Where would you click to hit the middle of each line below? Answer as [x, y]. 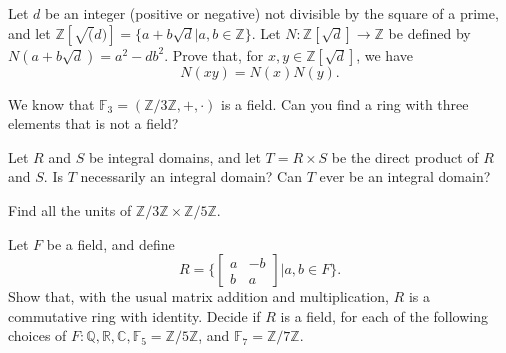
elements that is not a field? [93, 123]
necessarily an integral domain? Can [191, 176]
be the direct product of [405, 156]
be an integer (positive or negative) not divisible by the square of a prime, [272, 13]
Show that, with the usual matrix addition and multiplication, [198, 296]
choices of [37, 335]
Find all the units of [70, 209]
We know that [51, 103]
